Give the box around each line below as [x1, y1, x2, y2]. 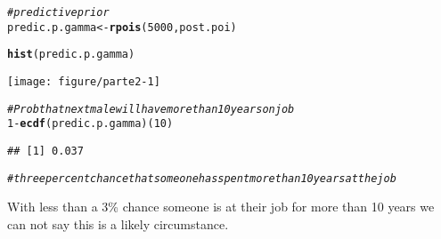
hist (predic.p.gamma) [7, 48, 135, 61]
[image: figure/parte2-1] [7, 75, 160, 88]
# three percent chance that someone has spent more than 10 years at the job [7, 171, 396, 185]
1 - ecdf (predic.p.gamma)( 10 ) [7, 117, 174, 131]
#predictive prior [7, 6, 110, 19]
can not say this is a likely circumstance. [7, 214, 229, 233]
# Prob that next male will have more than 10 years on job [7, 102, 295, 116]
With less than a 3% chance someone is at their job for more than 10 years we [7, 197, 435, 216]
